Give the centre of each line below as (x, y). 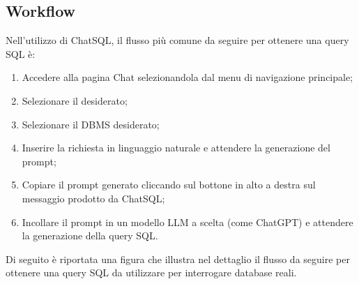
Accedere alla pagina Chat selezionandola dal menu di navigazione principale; (188, 77)
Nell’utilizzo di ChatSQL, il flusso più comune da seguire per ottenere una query (177, 40)
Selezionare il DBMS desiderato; (91, 124)
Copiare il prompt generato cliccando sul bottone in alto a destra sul (169, 185)
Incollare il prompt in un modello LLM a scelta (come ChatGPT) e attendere (188, 222)
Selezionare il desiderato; (75, 100)
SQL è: (21, 53)
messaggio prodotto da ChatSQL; (93, 198)
